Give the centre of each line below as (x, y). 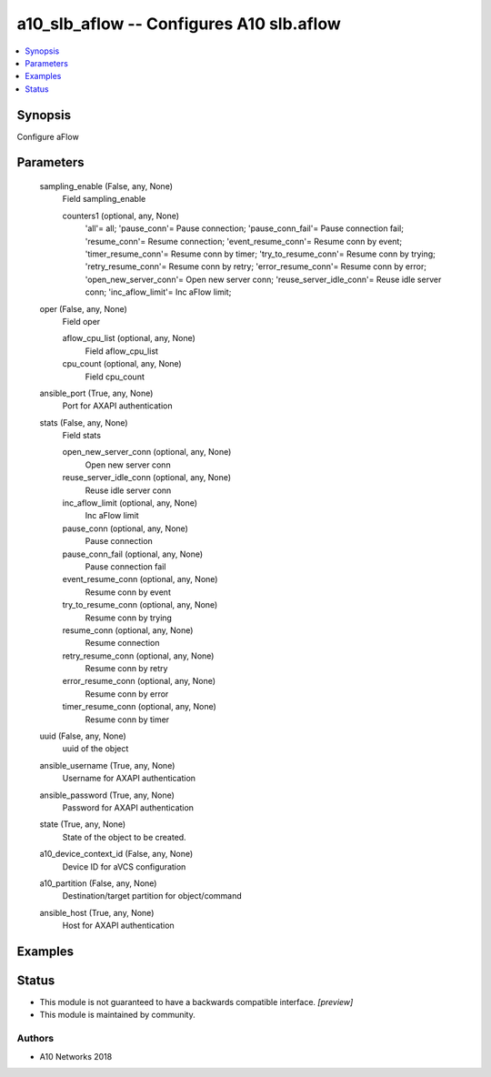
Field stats (82, 436)
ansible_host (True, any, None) (97, 912)
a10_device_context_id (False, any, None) (116, 854)
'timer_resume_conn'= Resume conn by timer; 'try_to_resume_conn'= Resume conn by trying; (261, 254)
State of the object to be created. (124, 837)
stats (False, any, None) (84, 422)
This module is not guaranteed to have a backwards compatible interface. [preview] (196, 1002)
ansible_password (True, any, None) (107, 795)
